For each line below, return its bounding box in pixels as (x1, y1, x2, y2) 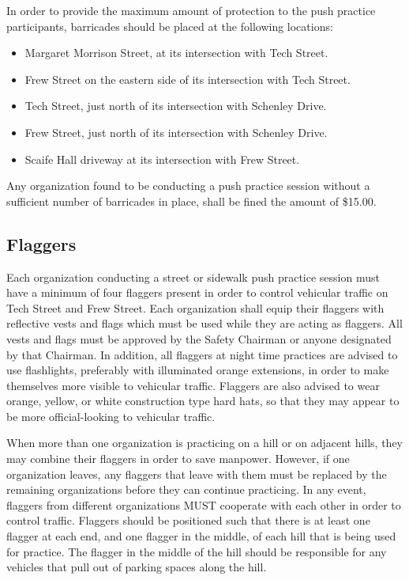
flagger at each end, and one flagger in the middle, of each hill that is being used (6, 528, 396, 544)
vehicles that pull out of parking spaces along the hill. (6, 559, 267, 575)
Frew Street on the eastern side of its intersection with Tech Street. (24, 70, 351, 87)
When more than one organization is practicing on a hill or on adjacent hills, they (6, 434, 403, 451)
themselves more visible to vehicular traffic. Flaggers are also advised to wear (6, 377, 380, 393)
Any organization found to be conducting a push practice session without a (6, 177, 370, 194)
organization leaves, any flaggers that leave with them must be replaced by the (6, 465, 387, 482)
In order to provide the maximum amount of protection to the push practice (6, 2, 376, 18)
